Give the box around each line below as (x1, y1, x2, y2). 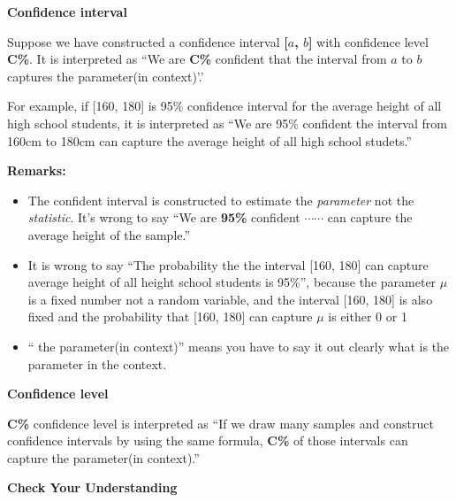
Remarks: (7, 161, 66, 180)
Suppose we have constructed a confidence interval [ (7, 32, 288, 50)
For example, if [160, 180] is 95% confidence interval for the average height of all (7, 97, 442, 115)
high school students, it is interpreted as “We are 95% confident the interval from (7, 113, 447, 132)
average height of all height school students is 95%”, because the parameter (27, 273, 437, 291)
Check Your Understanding (7, 478, 178, 497)
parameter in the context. (27, 354, 167, 373)
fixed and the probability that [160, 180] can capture (27, 307, 313, 326)
